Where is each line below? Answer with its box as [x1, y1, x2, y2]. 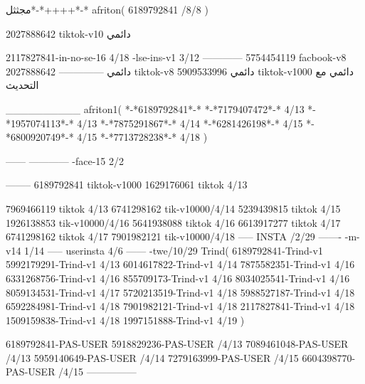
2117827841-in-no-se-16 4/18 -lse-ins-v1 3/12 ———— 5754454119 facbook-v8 [6, 50, 347, 65]
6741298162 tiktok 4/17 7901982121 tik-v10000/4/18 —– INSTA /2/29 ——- [6, 229, 342, 244]
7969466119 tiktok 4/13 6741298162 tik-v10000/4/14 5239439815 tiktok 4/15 [6, 201, 341, 215]
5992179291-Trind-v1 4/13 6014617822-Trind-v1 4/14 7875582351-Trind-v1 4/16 [6, 257, 355, 272]
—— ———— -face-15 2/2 [6, 153, 125, 168]
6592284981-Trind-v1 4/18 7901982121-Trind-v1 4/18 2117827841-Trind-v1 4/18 [6, 299, 355, 314]
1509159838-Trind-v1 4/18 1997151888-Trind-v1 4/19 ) [6, 312, 245, 327]
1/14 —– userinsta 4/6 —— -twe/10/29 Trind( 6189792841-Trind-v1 [24, 242, 323, 257]
